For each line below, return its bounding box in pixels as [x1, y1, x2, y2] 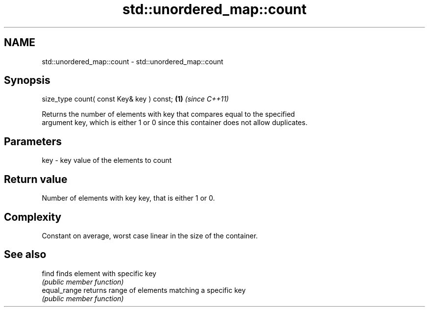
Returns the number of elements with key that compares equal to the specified [42, 110, 295, 119]
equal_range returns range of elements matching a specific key [42, 285, 246, 294]
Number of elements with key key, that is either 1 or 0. [42, 194, 215, 203]
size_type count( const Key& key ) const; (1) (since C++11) [42, 95, 229, 104]
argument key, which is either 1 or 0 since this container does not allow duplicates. [42, 118, 308, 127]
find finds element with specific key [42, 269, 157, 278]
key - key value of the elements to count [42, 156, 172, 165]
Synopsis [4, 74, 50, 87]
